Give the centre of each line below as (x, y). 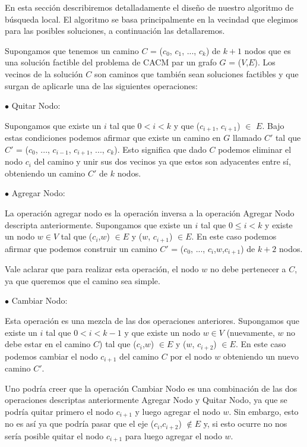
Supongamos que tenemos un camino (72, 50)
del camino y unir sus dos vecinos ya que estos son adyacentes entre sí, (162, 161)
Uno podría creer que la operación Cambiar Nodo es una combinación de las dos (151, 388)
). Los (265, 62)
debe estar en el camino (48, 344)
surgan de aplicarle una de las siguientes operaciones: (101, 85)
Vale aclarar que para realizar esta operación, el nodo (102, 269)
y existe (279, 224)
